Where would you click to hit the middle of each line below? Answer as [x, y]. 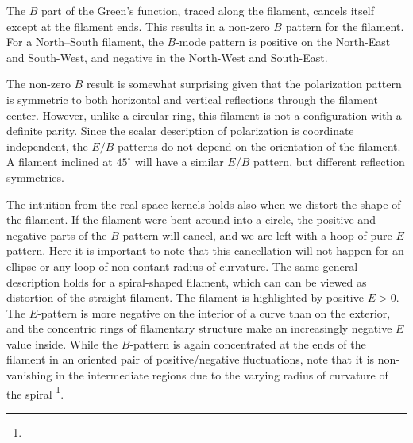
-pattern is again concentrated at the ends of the [248, 343]
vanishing [29, 375]
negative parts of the [57, 235]
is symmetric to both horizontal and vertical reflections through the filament [192, 99]
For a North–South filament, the [85, 42]
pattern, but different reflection [329, 162]
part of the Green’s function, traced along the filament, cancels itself [208, 10]
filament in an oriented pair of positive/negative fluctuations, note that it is [191, 359]
